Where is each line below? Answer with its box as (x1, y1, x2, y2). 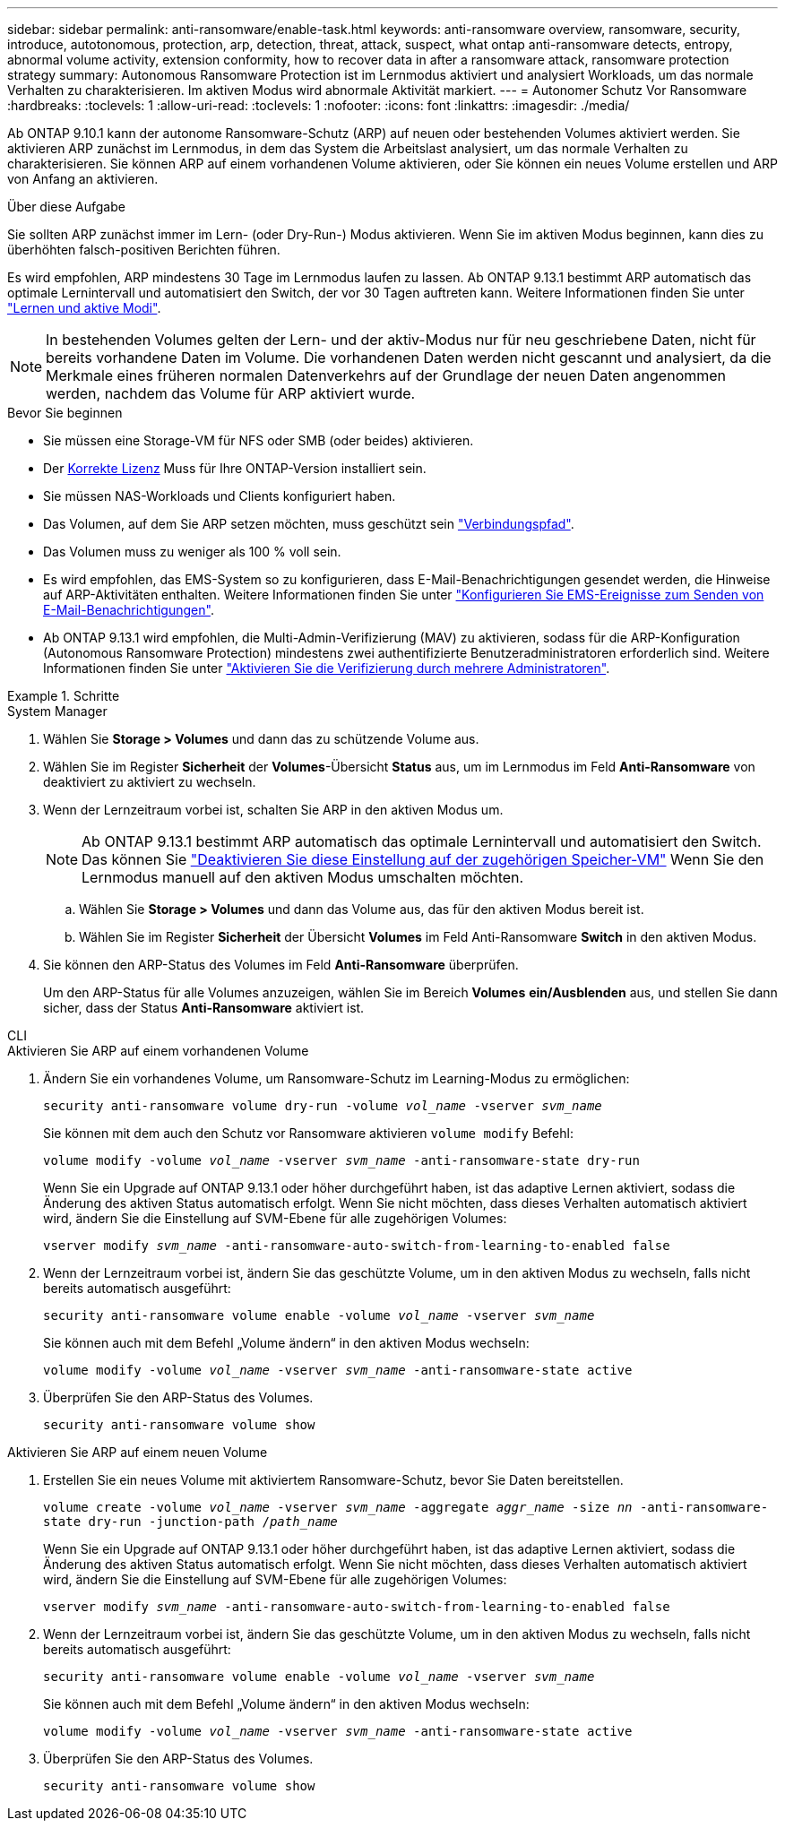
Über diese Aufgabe (7, 199, 125, 214)
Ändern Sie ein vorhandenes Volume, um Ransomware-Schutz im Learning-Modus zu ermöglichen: (43, 1071, 630, 1086)
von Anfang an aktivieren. (7, 171, 159, 186)
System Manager (7, 703, 108, 719)
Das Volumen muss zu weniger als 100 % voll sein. (43, 544, 341, 559)
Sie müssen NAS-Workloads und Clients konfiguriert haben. (43, 488, 396, 504)
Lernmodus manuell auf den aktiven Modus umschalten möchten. (82, 868, 524, 886)
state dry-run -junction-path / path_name (43, 1514, 338, 1529)
